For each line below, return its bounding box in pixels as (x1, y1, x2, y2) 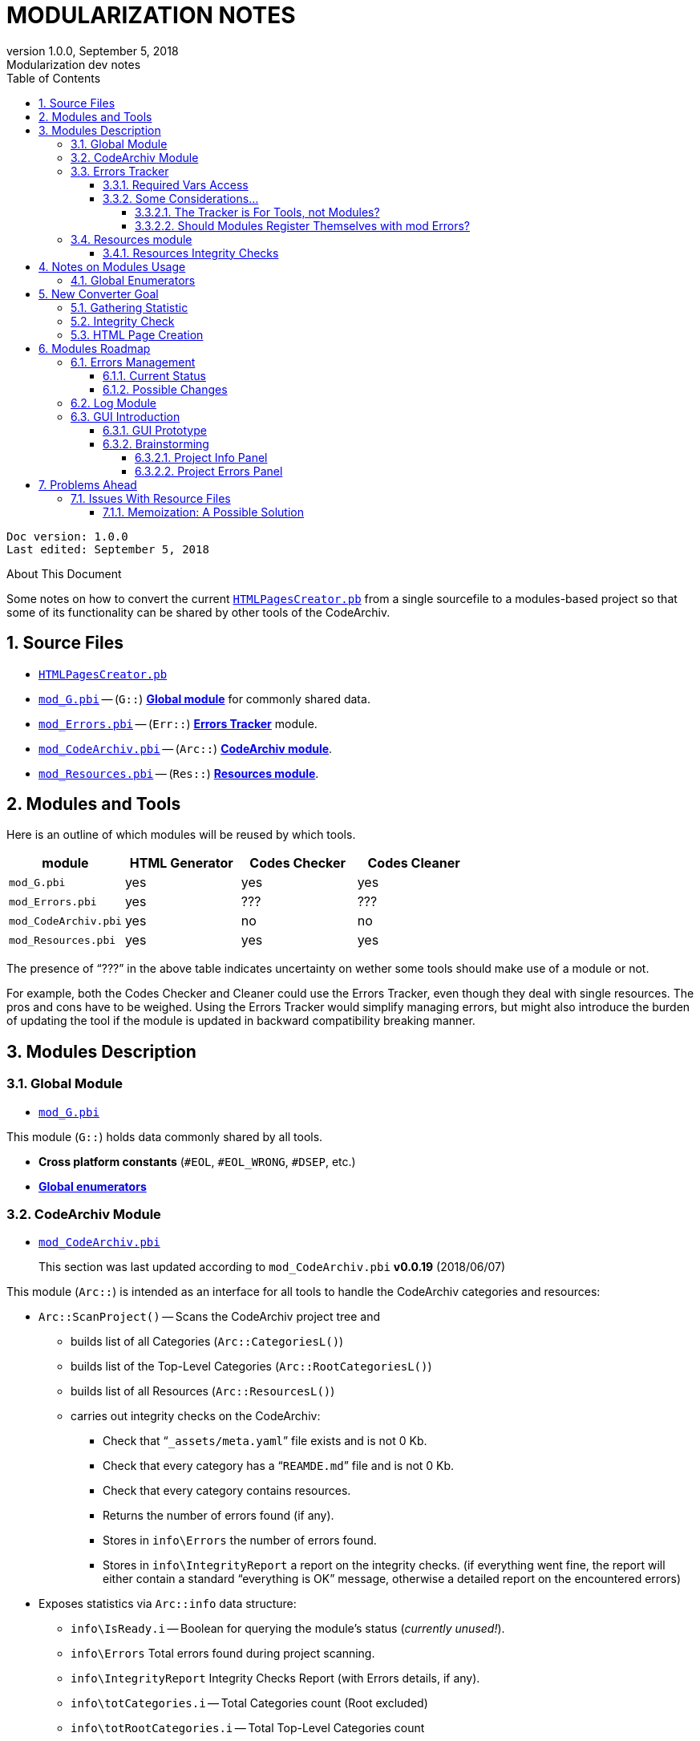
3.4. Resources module (71, 232, 192, 246)
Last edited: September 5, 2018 (6, 542, 209, 556)
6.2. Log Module (71, 395, 157, 410)
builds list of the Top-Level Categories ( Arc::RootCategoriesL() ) (71, 1359, 432, 1374)
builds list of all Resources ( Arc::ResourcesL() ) (71, 1384, 335, 1399)
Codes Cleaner (367, 855, 460, 872)
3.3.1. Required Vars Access (103, 177, 249, 192)
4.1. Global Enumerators (71, 273, 196, 287)
